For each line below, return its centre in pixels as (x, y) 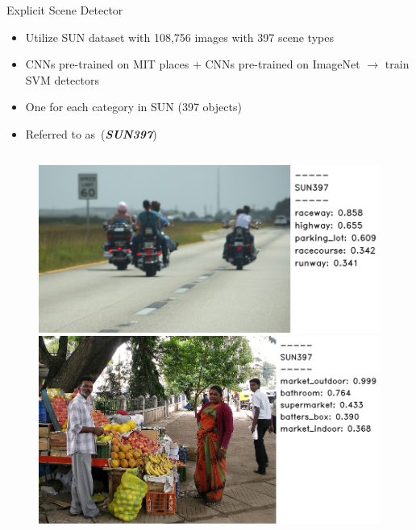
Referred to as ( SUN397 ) (91, 133)
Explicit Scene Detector (65, 10)
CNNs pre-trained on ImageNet (283, 64)
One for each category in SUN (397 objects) (133, 107)
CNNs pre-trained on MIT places (107, 64)
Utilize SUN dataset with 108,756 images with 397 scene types (179, 37)
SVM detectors (62, 79)
